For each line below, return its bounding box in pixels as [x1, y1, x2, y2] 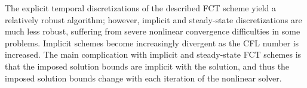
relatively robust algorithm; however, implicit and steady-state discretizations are [5, 13, 302, 26]
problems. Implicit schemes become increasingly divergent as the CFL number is [5, 36, 299, 49]
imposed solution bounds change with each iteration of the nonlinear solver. [5, 71, 282, 84]
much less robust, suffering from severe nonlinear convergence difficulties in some [5, 25, 300, 37]
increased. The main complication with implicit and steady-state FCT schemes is [5, 48, 302, 61]
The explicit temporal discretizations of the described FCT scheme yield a [5, 2, 277, 14]
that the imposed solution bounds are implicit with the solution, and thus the [5, 59, 290, 72]
